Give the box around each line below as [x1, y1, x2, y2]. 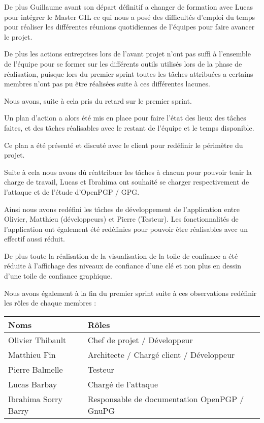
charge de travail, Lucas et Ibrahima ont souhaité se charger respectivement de [4, 176, 249, 187]
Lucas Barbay [8, 378, 57, 390]
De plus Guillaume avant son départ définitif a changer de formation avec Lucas [4, 2, 253, 12]
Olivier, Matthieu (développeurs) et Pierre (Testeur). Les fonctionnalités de [4, 214, 239, 224]
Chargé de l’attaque [87, 378, 158, 390]
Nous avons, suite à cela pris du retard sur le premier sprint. [4, 95, 192, 106]
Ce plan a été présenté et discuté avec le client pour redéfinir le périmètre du [4, 139, 243, 150]
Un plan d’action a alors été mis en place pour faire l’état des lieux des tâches [4, 112, 246, 123]
